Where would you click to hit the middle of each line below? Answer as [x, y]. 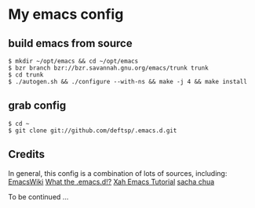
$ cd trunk [26, 75]
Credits [27, 154]
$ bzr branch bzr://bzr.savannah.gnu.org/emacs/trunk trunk [109, 68]
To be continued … [38, 196]
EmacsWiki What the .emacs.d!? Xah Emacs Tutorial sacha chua [111, 181]
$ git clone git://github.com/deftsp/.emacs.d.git [93, 131]
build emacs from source [70, 43]
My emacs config [66, 14]
